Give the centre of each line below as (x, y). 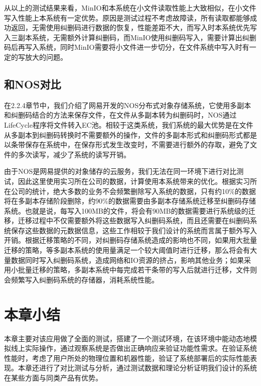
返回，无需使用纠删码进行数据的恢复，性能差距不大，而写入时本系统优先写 (134, 27)
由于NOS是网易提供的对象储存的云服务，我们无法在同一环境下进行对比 (120, 171)
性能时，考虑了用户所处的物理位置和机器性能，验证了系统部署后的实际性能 (127, 358)
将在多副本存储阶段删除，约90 (53, 201)
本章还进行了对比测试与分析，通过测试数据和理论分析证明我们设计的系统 (137, 368)
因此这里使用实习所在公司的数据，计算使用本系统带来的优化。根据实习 (134, 181)
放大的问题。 (46, 57)
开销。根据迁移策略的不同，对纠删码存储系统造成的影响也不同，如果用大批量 (130, 240)
